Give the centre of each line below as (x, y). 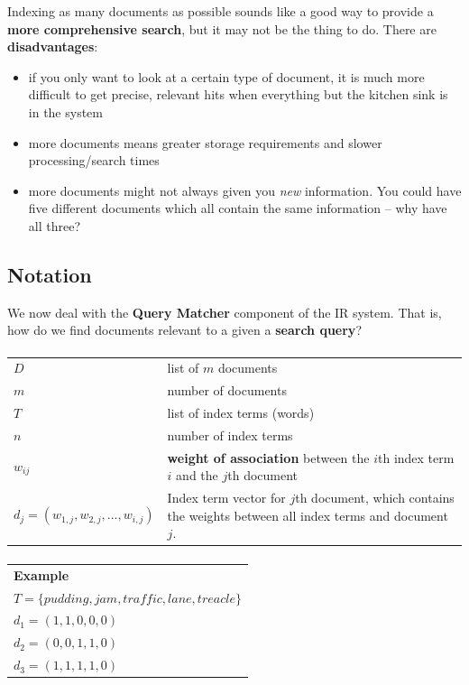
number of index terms (230, 435)
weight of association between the (268, 457)
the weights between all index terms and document (308, 515)
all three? (55, 225)
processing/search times (94, 160)
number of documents (227, 390)
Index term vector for (226, 498)
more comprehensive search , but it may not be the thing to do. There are (222, 28)
